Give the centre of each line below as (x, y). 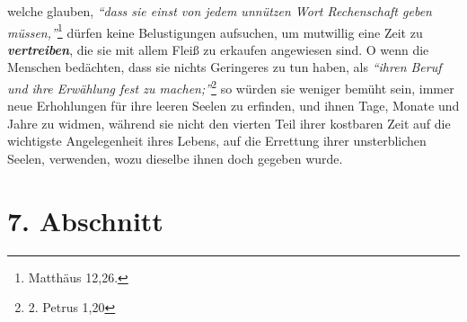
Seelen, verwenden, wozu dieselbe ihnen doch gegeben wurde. (175, 159)
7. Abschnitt (85, 220)
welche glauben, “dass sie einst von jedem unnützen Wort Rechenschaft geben (220, 11)
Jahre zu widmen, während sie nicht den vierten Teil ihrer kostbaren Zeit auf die (229, 123)
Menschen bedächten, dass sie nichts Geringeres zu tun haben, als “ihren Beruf (225, 67)
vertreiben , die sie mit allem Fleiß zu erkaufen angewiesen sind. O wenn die (218, 49)
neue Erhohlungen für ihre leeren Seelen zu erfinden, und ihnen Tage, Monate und (233, 106)
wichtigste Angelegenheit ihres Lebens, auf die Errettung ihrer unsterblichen (217, 141)
